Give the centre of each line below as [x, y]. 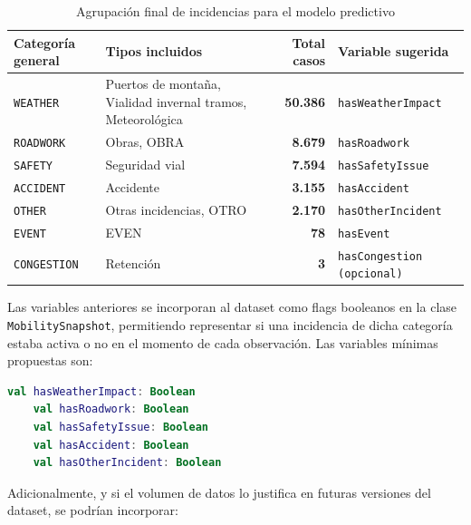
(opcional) [370, 274]
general [37, 60]
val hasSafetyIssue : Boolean [120, 428]
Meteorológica [144, 119]
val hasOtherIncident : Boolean [127, 463]
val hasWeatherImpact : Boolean [101, 391]
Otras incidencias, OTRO [176, 209]
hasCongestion [380, 256]
